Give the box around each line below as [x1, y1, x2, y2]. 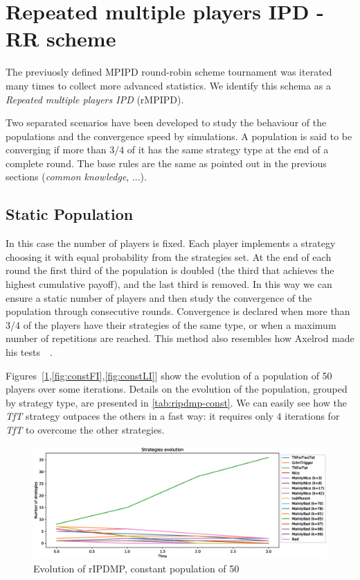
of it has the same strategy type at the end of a [127, 142, 329, 157]
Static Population [6, 203, 134, 225]
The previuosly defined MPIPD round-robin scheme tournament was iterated [6, 65, 332, 79]
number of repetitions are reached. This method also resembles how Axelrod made [6, 331, 354, 346]
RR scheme [6, 24, 116, 53]
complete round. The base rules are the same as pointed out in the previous [6, 155, 327, 170]
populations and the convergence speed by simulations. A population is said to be [6, 128, 352, 143]
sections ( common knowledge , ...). [6, 169, 147, 184]
